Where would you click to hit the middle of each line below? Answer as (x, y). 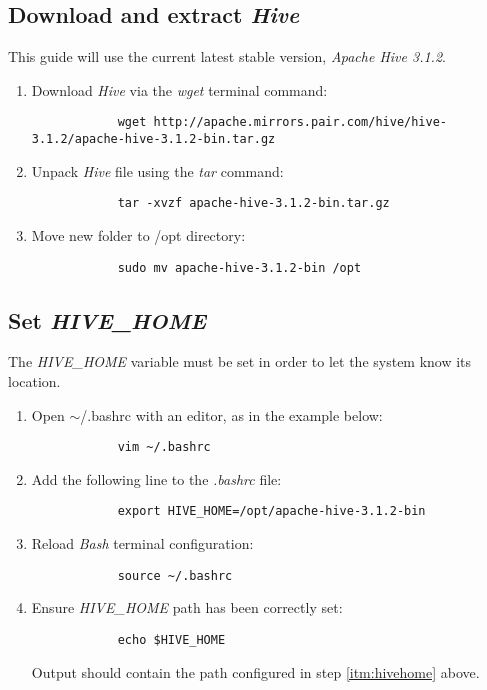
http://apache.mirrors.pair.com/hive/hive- (300, 122)
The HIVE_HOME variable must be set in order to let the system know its (240, 361)
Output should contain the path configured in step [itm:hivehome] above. (255, 671)
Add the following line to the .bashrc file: (156, 478)
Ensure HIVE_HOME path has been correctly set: (187, 607)
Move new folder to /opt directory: (138, 234)
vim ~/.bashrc (164, 447)
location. (34, 381)
